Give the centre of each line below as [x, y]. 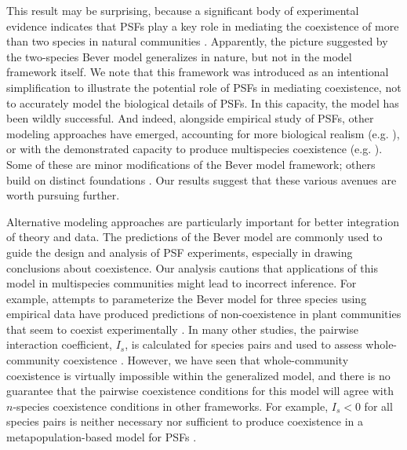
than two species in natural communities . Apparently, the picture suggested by [197, 41]
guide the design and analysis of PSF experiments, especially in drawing [180, 252]
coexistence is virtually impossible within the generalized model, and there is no [198, 375]
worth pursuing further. [63, 195]
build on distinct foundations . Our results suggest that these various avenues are [202, 179]
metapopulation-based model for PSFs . [102, 437]
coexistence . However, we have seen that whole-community [206, 360]
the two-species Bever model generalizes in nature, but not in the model [179, 56]
